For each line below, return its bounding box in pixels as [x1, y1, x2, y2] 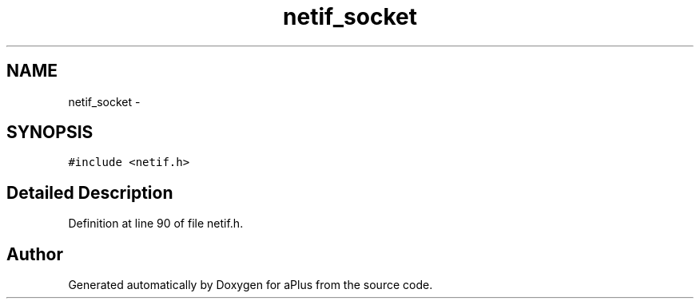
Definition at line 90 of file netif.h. [68, 216, 244, 231]
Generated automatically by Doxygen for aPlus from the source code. [68, 278, 433, 292]
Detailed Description [6, 182, 173, 203]
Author [6, 244, 63, 264]
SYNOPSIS [6, 122, 93, 143]
